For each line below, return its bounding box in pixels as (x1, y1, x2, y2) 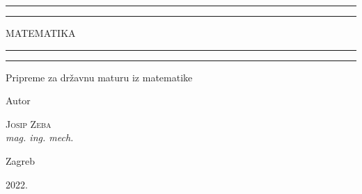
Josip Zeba (6, 116, 52, 131)
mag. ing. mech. (6, 130, 74, 145)
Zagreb (6, 153, 36, 168)
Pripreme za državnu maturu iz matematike (6, 70, 193, 84)
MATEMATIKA (6, 26, 76, 40)
